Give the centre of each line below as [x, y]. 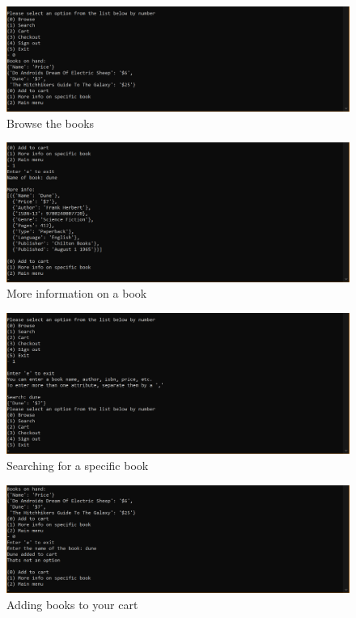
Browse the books [51, 123]
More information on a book [77, 293]
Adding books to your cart [72, 604]
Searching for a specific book [78, 465]
